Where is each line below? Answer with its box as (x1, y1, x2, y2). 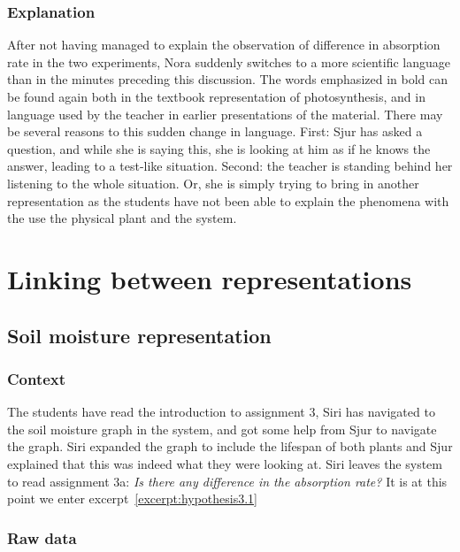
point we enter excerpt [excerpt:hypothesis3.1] (7, 489, 257, 508)
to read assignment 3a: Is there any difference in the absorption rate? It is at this (7, 471, 448, 490)
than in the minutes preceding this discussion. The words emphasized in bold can (7, 70, 448, 88)
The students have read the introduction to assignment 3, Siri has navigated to (7, 402, 435, 421)
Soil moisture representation (7, 321, 272, 349)
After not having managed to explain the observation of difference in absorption (7, 35, 441, 54)
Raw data (7, 526, 77, 548)
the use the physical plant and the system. (7, 209, 237, 227)
